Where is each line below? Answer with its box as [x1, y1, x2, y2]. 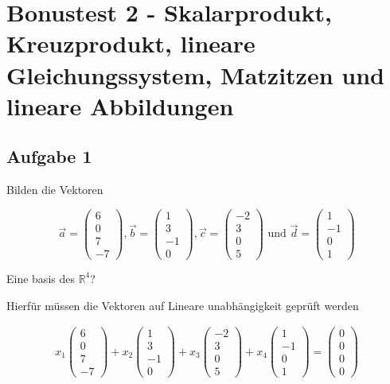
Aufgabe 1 [6, 144, 92, 169]
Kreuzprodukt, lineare [6, 27, 255, 60]
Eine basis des [6, 270, 75, 286]
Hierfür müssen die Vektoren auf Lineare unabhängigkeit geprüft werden [6, 297, 359, 313]
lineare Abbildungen [6, 89, 234, 122]
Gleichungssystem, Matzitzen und [6, 58, 384, 91]
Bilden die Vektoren [6, 181, 103, 198]
